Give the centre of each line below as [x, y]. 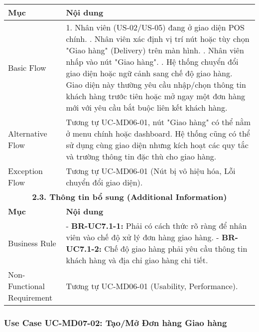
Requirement [30, 297]
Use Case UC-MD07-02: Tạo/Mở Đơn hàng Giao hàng [116, 322]
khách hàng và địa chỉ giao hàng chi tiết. [137, 260]
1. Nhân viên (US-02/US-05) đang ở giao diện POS [155, 27]
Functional [27, 286]
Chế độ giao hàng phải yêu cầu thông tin [176, 249]
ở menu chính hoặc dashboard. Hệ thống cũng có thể [158, 133]
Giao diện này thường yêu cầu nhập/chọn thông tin [156, 84]
